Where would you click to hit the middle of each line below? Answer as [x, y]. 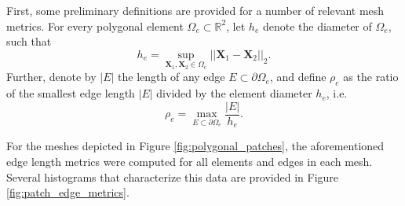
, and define [298, 77]
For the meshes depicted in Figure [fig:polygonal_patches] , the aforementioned [195, 146]
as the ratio [371, 77]
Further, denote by [51, 77]
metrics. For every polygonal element [95, 26]
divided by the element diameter [234, 93]
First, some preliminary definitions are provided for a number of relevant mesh [195, 10]
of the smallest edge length [71, 93]
